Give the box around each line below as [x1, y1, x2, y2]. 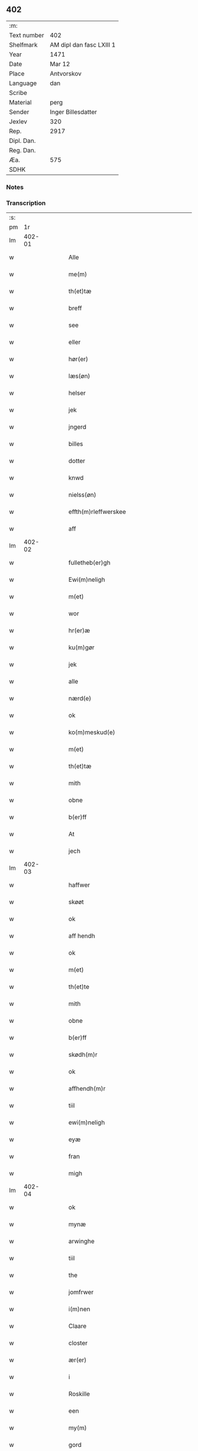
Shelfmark [9, 41, 38, 49]
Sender [9, 107, 29, 116]
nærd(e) [68, 695, 91, 703]
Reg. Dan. [9, 146, 37, 154]
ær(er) [68, 1356, 87, 1364]
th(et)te [68, 982, 90, 991]
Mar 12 [49, 60, 71, 68]
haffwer [68, 881, 90, 889]
